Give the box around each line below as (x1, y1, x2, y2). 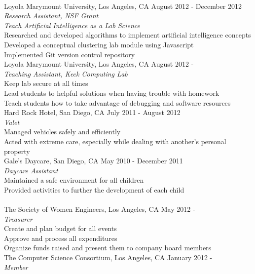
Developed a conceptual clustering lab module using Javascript (4, 39, 194, 49)
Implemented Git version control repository (4, 49, 135, 59)
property (4, 146, 30, 156)
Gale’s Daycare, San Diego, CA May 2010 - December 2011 (4, 156, 183, 166)
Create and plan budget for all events (4, 223, 117, 234)
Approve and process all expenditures (4, 233, 117, 243)
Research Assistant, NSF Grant (4, 10, 99, 21)
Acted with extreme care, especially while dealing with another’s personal (4, 136, 226, 146)
